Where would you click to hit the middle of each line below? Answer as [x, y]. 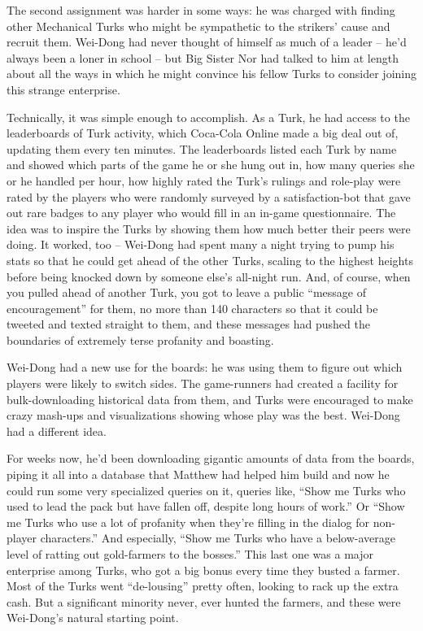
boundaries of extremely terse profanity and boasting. [140, 339]
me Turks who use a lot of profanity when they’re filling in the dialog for [188, 522]
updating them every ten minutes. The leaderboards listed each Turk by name [202, 148]
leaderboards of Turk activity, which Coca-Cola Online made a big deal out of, [203, 133]
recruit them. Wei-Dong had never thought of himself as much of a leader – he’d [207, 42]
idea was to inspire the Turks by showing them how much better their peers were [209, 228]
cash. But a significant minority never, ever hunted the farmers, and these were [204, 601]
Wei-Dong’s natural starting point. [93, 618]
